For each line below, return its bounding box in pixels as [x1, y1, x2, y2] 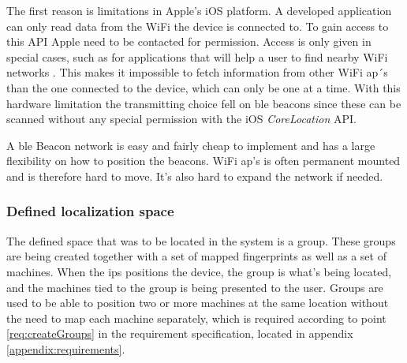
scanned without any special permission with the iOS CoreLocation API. [6, 110, 357, 127]
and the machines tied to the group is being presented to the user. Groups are [6, 279, 383, 295]
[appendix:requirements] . [6, 340, 125, 357]
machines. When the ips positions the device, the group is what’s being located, [6, 263, 392, 279]
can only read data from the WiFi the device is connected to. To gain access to [6, 17, 389, 34]
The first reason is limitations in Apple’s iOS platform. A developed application [6, 2, 392, 18]
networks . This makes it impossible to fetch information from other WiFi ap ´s [6, 64, 388, 80]
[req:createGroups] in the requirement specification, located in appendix [6, 325, 353, 342]
